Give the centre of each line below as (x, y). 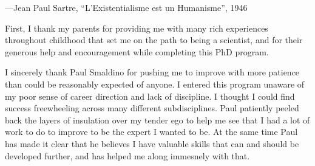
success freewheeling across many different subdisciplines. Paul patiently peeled (152, 108)
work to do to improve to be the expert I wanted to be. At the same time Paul (151, 132)
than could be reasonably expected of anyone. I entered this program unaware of (155, 84)
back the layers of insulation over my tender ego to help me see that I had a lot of (157, 119)
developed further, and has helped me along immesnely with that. (127, 155)
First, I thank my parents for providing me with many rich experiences (137, 28)
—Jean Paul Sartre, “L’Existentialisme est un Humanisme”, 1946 (126, 7)
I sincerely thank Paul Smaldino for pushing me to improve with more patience (152, 72)
